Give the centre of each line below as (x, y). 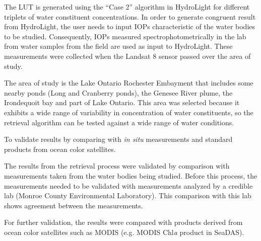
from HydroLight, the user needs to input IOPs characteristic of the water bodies (130, 26)
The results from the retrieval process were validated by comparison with (117, 166)
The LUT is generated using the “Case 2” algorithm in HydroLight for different (127, 7)
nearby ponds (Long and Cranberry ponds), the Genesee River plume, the (118, 92)
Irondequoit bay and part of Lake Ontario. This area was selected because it (122, 102)
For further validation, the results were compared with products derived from (123, 222)
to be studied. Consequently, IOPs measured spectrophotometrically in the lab (125, 36)
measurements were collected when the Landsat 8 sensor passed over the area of (127, 56)
